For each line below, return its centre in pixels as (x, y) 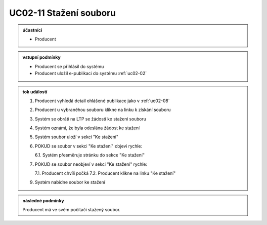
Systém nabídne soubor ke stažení (70, 182)
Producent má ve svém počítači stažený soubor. (71, 210)
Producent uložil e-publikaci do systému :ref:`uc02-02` (91, 74)
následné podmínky (43, 200)
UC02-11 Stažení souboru (63, 13)
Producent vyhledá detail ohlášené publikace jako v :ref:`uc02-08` (102, 101)
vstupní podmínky (42, 57)
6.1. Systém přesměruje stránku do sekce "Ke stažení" (90, 155)
